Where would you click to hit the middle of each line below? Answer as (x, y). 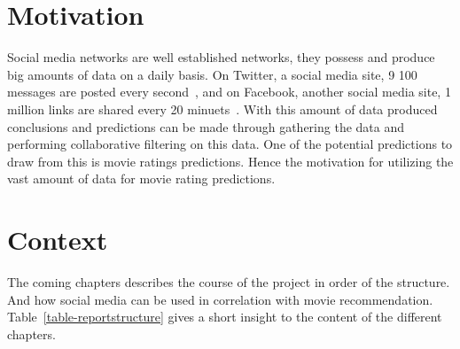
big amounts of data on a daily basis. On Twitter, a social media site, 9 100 (212, 74)
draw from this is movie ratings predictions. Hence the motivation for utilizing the (230, 161)
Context (58, 240)
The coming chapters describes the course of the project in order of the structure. (229, 282)
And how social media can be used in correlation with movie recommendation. (220, 299)
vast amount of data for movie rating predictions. (141, 178)
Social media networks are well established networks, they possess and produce (221, 57)
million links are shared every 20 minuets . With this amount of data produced (222, 109)
